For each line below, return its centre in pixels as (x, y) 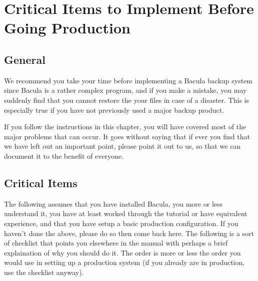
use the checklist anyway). (44, 272)
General (25, 59)
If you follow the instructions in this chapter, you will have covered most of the (125, 127)
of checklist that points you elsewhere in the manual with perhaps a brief (116, 243)
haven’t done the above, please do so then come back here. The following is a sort (129, 233)
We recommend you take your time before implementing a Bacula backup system (128, 80)
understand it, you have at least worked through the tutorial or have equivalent (126, 213)
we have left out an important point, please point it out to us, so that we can (122, 146)
